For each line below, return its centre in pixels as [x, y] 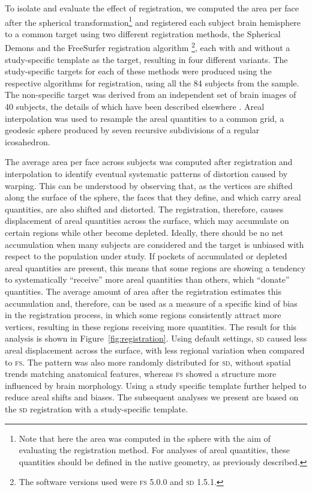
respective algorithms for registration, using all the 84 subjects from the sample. [152, 83]
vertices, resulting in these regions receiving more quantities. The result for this [151, 326]
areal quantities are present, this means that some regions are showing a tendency [155, 267]
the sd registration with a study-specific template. [97, 408]
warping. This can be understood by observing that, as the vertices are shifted [149, 185]
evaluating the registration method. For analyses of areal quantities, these [154, 450]
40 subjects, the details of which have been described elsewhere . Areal [135, 107]
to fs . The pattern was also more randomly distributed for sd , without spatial [148, 362]
